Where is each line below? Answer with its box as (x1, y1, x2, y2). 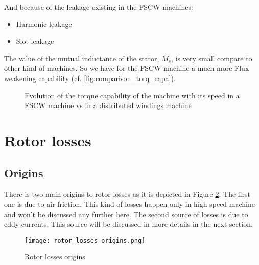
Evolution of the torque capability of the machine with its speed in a (25, 90, 240, 100)
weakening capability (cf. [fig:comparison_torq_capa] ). (4, 72, 176, 83)
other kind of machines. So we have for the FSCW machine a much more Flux (4, 63, 249, 73)
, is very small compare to (171, 52, 252, 63)
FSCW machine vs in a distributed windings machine (25, 100, 192, 111)
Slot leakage (16, 36, 54, 46)
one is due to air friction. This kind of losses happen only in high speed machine (4, 198, 255, 209)
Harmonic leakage (16, 18, 72, 29)
